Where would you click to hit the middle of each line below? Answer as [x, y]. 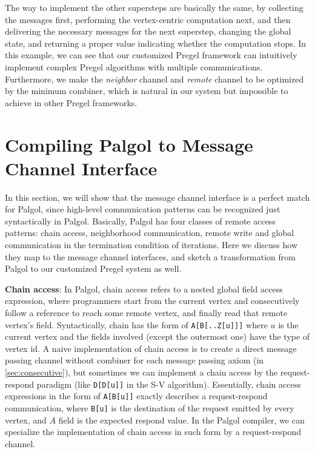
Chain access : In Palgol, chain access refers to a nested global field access [144, 288]
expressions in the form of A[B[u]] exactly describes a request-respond [136, 396]
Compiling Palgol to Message [129, 144]
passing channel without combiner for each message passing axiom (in [134, 360]
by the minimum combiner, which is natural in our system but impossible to [147, 91]
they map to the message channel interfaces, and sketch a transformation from [151, 256]
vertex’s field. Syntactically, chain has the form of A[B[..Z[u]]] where [136, 324]
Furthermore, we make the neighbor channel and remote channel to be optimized [154, 79]
